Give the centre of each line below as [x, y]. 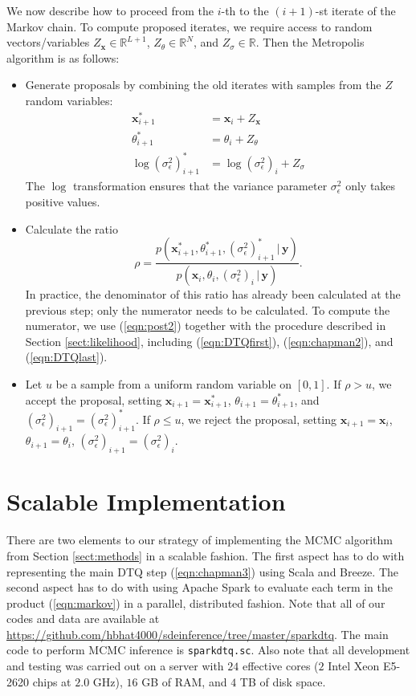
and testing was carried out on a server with [115, 666]
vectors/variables [48, 42]
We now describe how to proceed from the [110, 10]
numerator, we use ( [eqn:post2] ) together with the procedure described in [206, 326]
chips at [52, 681]
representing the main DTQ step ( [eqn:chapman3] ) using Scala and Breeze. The [203, 571]
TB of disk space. [283, 681]
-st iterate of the [355, 10]
